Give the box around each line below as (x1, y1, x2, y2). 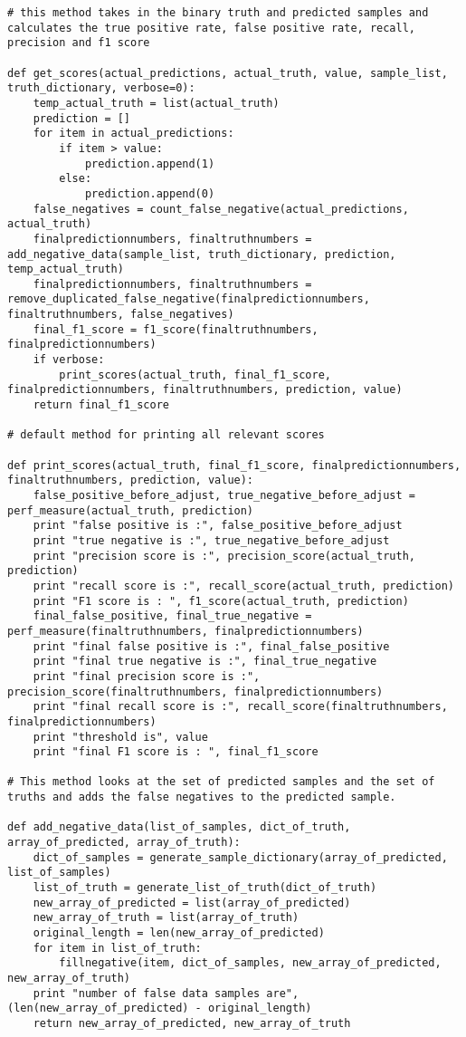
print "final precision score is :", (33, 669, 261, 683)
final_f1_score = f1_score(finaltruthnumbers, (33, 322, 319, 336)
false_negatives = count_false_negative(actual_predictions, (33, 202, 409, 216)
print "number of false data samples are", (33, 986, 300, 1000)
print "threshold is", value (33, 730, 208, 744)
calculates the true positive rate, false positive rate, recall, (7, 21, 416, 34)
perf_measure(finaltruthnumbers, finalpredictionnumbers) (7, 624, 364, 638)
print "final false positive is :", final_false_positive (33, 639, 390, 653)
